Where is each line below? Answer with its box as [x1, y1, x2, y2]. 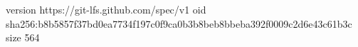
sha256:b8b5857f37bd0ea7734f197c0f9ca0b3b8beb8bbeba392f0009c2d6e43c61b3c [6, 16, 352, 31]
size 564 [6, 30, 40, 45]
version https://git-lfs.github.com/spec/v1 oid [6, 2, 206, 16]
